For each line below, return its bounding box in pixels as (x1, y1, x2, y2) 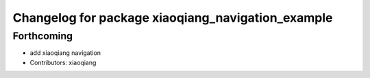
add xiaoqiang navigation (29, 49, 101, 57)
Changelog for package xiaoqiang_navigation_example (12, 10, 333, 25)
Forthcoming (12, 30, 73, 42)
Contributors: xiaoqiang (29, 58, 97, 66)
